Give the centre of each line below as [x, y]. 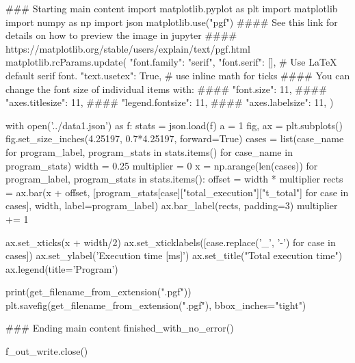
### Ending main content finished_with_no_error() [120, 328]
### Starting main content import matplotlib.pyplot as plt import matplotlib [172, 8]
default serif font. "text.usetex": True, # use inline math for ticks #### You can [178, 75]
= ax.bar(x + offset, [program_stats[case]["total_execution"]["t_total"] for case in [177, 192]
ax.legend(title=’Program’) [62, 268]
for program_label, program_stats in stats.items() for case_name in [149, 151]
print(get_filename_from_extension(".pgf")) [98, 292]
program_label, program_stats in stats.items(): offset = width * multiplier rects [174, 179]
